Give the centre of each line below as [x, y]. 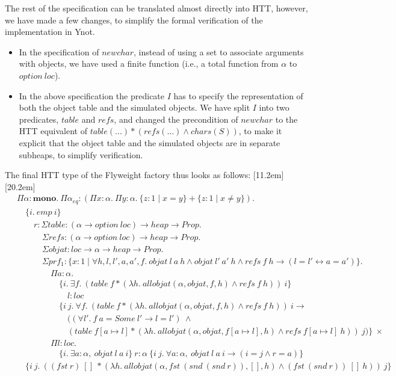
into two [274, 107]
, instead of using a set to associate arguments [219, 51]
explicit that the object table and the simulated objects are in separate [150, 142]
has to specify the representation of [238, 95]
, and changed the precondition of [176, 119]
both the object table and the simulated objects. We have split [135, 107]
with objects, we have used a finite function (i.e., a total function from [149, 63]
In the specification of [59, 51]
